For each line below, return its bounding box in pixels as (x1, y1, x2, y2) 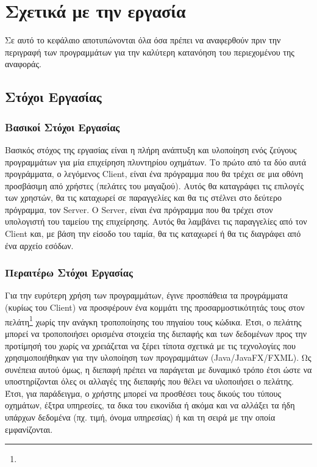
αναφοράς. (5, 57, 41, 70)
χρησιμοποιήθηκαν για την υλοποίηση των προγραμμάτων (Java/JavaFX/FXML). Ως (5, 351, 312, 364)
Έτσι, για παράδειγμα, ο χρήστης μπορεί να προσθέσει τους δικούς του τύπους (5, 386, 281, 399)
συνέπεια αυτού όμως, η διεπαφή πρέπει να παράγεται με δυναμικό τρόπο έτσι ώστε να (5, 363, 312, 375)
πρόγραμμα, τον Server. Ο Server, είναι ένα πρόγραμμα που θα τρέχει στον (5, 203, 273, 215)
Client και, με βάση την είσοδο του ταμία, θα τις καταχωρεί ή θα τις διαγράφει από (5, 227, 301, 240)
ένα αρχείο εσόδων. (5, 239, 74, 252)
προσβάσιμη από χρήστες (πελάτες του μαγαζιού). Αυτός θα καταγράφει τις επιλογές (5, 179, 304, 192)
